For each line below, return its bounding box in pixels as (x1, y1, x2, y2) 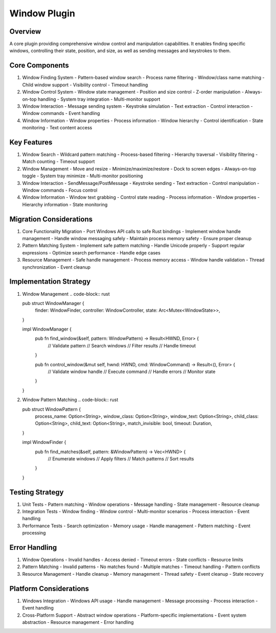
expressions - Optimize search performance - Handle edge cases (22, 249, 160, 255)
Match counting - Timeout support (22, 158, 95, 165)
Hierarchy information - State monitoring (22, 201, 108, 207)
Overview (9, 27, 41, 36)
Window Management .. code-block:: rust (22, 291, 110, 297)
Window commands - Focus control (22, 187, 98, 193)
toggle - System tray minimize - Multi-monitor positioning (22, 173, 143, 179)
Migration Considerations (9, 215, 93, 223)
